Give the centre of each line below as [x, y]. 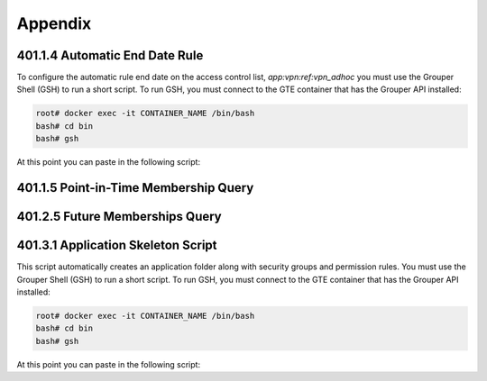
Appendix [54, 23]
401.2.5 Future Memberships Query [119, 217]
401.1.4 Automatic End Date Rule [110, 55]
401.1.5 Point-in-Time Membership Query [135, 188]
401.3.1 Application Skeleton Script [117, 245]
